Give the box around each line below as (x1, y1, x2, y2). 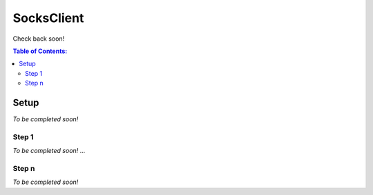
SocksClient (12, 10, 84, 25)
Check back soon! (12, 34, 65, 43)
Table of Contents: (12, 47, 68, 55)
